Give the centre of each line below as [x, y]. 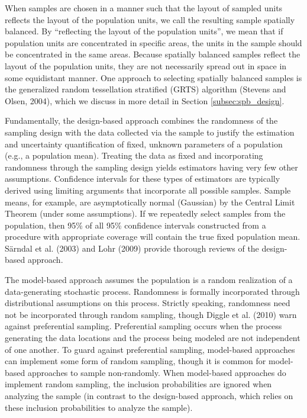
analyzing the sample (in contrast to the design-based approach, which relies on [149, 396]
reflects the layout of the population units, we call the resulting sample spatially [150, 19]
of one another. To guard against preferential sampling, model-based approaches [150, 349]
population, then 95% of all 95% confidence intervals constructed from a [135, 225]
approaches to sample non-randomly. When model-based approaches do [157, 372]
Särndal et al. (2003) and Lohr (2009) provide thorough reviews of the [132, 248]
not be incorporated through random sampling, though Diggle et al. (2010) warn [151, 314]
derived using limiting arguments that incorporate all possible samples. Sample [148, 190]
